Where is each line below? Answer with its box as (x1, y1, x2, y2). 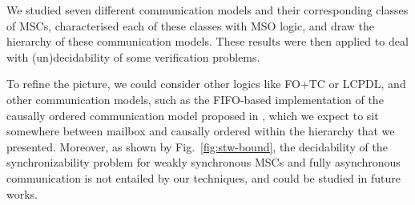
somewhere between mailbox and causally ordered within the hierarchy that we (6, 123, 395, 139)
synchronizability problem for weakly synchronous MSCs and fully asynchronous (6, 154, 401, 171)
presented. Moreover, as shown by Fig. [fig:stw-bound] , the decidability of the (6, 138, 388, 155)
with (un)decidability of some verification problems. (6, 48, 260, 65)
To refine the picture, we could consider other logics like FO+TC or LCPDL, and (6, 75, 406, 92)
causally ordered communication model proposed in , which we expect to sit (6, 107, 379, 123)
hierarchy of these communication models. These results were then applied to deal (6, 33, 409, 50)
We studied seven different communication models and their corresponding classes (6, 2, 409, 18)
